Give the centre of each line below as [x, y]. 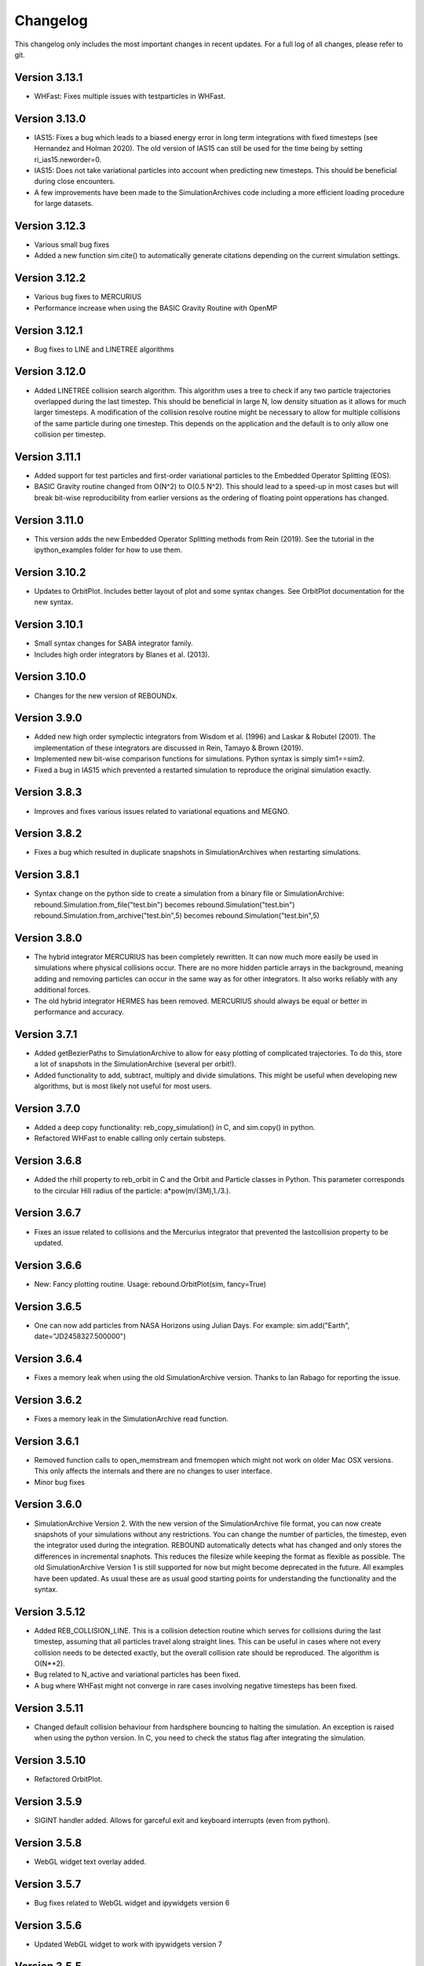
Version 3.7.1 [46, 1034]
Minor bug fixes [60, 1482]
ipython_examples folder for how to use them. [108, 550]
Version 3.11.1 [48, 457]
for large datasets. [64, 204]
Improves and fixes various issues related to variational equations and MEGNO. [162, 811]
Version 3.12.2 [50, 278]
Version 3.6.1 [47, 1441]
